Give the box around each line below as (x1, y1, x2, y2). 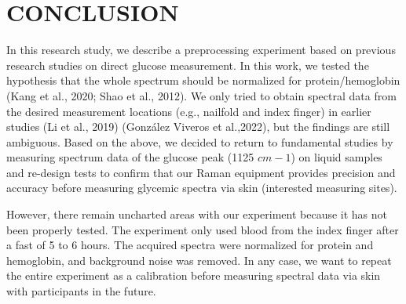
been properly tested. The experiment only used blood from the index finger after (6, 221, 399, 237)
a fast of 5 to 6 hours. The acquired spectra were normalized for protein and (6, 237, 374, 253)
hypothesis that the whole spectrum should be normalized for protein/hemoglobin (6, 72, 401, 89)
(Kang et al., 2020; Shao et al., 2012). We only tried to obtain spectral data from (6, 87, 397, 103)
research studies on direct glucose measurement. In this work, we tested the (6, 56, 369, 73)
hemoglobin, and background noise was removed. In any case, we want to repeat (6, 252, 392, 268)
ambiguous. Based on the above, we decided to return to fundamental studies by (6, 133, 393, 150)
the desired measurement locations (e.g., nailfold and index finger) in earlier (6, 103, 371, 119)
